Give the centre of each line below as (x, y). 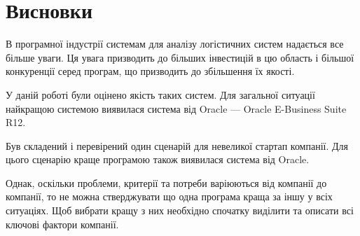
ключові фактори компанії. (62, 224)
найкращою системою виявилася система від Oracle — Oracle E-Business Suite (176, 108)
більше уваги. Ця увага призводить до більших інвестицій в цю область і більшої (180, 57)
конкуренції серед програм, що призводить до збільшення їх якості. (150, 71)
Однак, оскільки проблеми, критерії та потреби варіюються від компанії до (166, 182)
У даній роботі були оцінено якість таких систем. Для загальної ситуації (160, 94)
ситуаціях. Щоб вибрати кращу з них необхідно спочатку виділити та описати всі (180, 210)
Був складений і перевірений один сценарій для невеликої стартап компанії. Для (177, 145)
